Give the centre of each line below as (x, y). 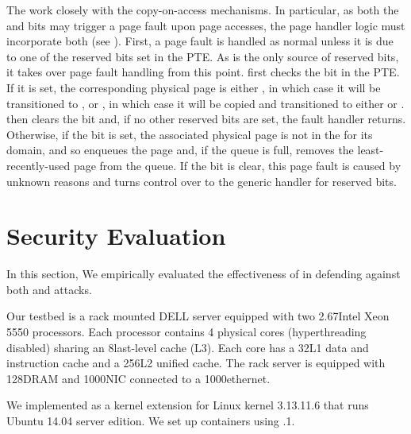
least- (371, 150)
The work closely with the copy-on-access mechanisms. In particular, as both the (203, 10)
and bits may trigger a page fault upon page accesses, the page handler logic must (206, 25)
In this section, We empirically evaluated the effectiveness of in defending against (204, 274)
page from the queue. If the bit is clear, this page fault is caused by (237, 165)
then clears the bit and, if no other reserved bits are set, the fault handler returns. (206, 119)
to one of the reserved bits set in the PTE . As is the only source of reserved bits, (203, 56)
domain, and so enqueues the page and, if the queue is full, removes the (180, 150)
